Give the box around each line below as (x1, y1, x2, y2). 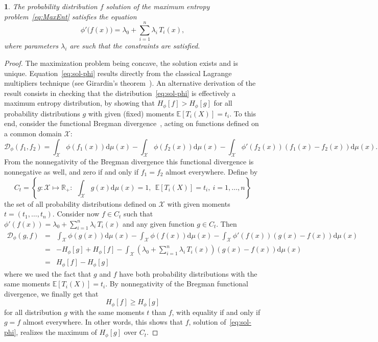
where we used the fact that (4, 268, 91, 279)
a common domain (4, 128, 62, 138)
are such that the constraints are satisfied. (69, 40, 200, 51)
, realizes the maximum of (16, 327, 97, 337)
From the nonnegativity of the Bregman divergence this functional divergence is (4, 156, 254, 167)
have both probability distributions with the (119, 268, 257, 279)
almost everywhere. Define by (166, 166, 258, 177)
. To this (229, 108, 256, 118)
